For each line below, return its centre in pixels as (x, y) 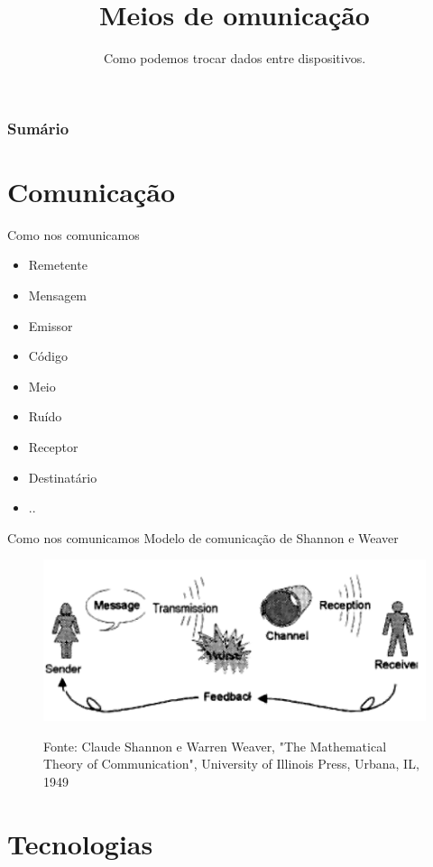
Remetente (58, 265)
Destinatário (63, 477)
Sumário (38, 128)
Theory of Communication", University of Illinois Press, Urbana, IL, (231, 764)
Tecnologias (80, 843)
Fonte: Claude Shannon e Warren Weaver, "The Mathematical (215, 746)
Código (48, 356)
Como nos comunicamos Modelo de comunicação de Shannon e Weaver (203, 537)
